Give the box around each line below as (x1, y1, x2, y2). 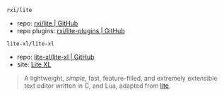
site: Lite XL (16, 60, 52, 69)
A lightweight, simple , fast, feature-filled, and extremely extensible (23, 74, 218, 82)
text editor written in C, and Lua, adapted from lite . (23, 81, 171, 90)
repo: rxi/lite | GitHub (16, 19, 78, 28)
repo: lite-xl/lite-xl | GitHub (16, 53, 95, 61)
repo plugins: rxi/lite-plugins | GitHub (16, 27, 125, 35)
